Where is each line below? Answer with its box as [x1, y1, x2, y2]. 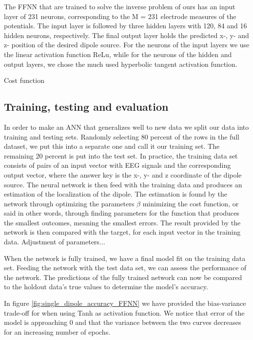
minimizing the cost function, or [142, 198, 239, 208]
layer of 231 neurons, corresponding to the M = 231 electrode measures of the [4, 11, 236, 21]
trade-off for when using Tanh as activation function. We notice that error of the [4, 307, 245, 318]
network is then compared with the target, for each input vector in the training [4, 227, 241, 237]
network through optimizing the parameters [4, 198, 135, 208]
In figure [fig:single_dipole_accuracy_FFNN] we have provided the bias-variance [4, 298, 246, 308]
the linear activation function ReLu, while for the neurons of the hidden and [4, 49, 232, 59]
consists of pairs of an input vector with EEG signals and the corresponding [4, 160, 231, 170]
